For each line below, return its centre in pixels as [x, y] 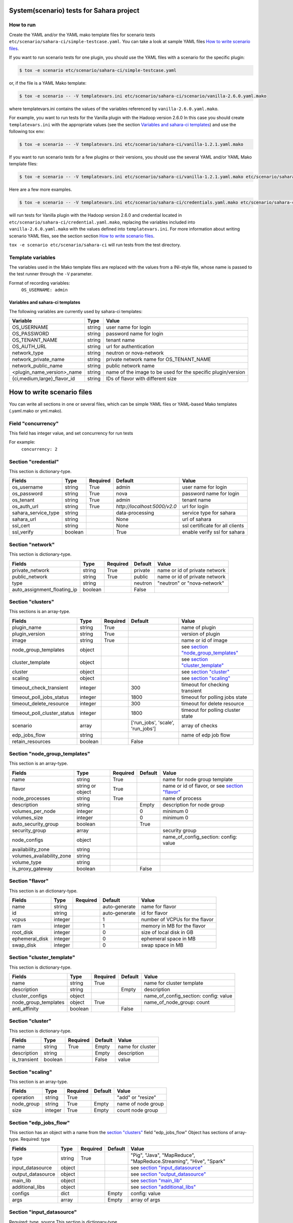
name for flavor [159, 906]
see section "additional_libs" [163, 1187]
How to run [22, 25]
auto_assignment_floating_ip [45, 589]
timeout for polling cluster [211, 710]
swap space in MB [162, 945]
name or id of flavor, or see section [203, 786]
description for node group [194, 805]
